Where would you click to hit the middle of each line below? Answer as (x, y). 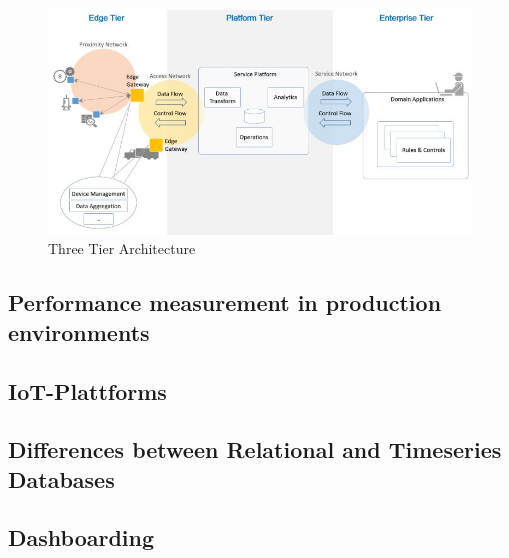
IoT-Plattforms (87, 390)
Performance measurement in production (225, 302)
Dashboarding (81, 537)
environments (79, 331)
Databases (61, 478)
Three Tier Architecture (122, 248)
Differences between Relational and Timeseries (255, 449)
